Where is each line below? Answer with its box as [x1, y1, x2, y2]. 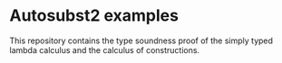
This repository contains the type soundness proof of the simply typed [9, 35, 274, 46]
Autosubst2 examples [9, 5, 180, 26]
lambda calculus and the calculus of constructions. [9, 44, 200, 55]
